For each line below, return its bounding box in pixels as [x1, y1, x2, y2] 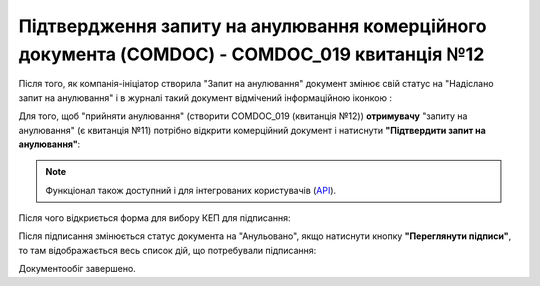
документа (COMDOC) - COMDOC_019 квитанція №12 [18, 43, 485, 65]
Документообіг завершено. [18, 263, 137, 275]
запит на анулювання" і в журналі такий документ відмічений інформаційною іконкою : [18, 91, 393, 104]
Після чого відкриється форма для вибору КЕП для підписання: [18, 212, 291, 224]
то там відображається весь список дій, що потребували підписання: [18, 244, 317, 256]
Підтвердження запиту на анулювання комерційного [18, 15, 487, 37]
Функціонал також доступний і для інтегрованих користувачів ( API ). [45, 184, 337, 196]
